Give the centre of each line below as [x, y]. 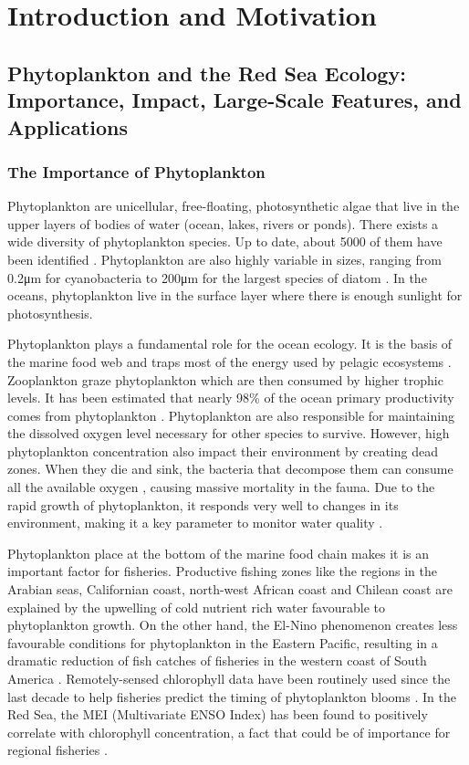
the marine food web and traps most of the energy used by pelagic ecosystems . [229, 361]
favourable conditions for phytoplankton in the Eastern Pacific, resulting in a [223, 642]
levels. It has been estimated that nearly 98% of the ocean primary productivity [231, 398]
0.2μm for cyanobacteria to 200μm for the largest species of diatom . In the [217, 277]
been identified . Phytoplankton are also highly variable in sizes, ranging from [224, 259]
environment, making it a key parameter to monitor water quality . [195, 523]
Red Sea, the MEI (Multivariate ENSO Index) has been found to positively [218, 714]
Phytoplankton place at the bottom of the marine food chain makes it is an [219, 553]
